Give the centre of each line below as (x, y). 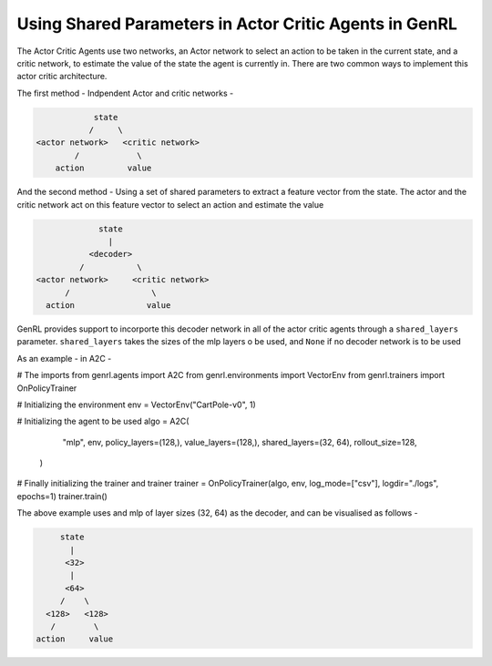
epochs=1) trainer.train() (62, 496)
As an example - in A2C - (64, 358)
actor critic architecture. (62, 77)
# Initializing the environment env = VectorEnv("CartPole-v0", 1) (137, 405)
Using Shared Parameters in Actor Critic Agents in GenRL (237, 24)
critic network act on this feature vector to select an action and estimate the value (170, 204)
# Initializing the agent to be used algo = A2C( (103, 421)
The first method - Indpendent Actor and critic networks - (125, 93)
